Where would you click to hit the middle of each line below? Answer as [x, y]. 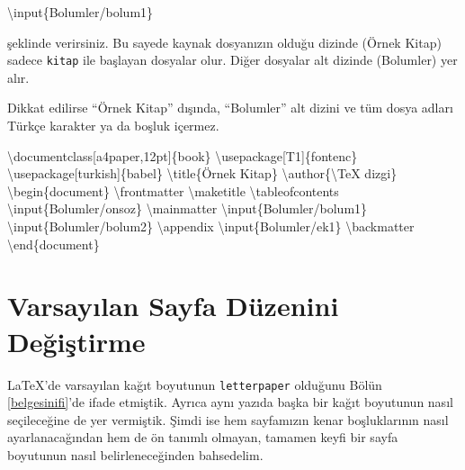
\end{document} [54, 244]
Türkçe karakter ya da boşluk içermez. [113, 126]
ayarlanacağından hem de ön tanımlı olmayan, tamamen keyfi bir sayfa [203, 437]
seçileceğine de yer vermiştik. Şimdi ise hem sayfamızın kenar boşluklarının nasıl [228, 419]
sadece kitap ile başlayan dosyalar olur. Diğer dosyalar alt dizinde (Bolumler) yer [232, 60]
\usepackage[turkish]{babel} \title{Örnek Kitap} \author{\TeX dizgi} [202, 173]
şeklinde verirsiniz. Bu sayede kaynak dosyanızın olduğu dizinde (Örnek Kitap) [224, 42]
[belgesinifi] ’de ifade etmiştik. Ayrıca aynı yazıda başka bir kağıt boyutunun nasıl [230, 402]
